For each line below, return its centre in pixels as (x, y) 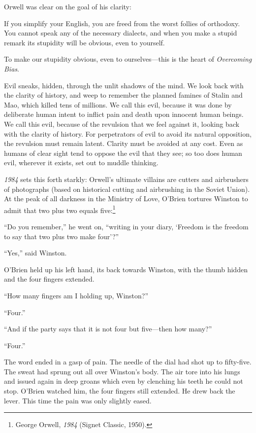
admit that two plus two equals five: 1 (60, 209)
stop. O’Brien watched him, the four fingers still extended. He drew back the (120, 391)
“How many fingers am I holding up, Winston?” (76, 295)
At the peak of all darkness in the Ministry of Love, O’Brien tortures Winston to (126, 198)
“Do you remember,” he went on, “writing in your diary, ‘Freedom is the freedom (126, 226)
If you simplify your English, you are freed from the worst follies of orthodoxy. (122, 23)
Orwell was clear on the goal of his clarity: (68, 6)
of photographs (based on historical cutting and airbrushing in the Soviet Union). (127, 189)
